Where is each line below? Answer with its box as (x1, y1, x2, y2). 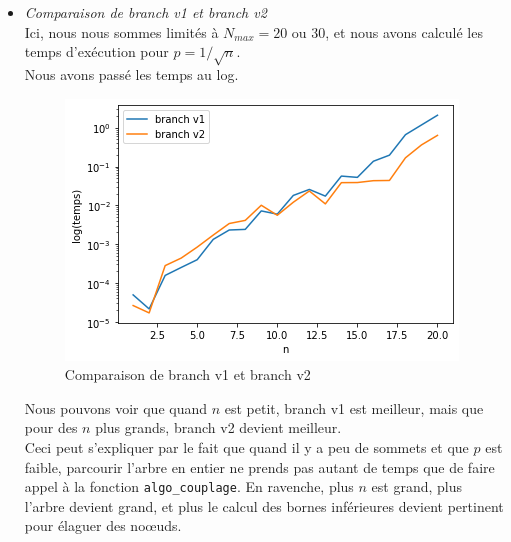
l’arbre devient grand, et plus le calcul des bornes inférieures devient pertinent (24, 495, 504, 516)
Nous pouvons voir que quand (24, 397, 208, 418)
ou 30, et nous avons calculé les (291, 21, 483, 42)
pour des (24, 417, 78, 438)
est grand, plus (371, 476, 463, 497)
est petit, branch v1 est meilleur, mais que (224, 397, 484, 418)
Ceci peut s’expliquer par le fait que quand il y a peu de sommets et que (24, 436, 469, 457)
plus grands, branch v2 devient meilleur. (95, 417, 342, 438)
